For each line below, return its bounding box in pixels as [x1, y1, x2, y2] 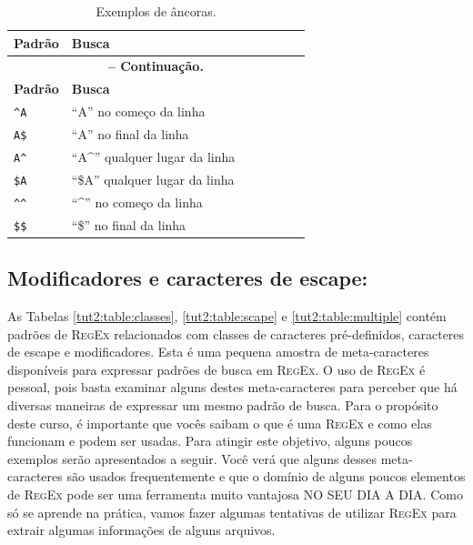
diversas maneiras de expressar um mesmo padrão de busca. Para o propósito [7, 395, 438, 414]
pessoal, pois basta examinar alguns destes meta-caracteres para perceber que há [7, 378, 458, 397]
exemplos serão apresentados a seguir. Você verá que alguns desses [7, 449, 377, 468]
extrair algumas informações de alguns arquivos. [7, 520, 276, 540]
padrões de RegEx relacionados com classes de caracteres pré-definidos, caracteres [7, 324, 465, 343]
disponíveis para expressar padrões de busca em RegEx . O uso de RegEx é [7, 359, 426, 378]
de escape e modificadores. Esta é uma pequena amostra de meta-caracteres [7, 342, 429, 361]
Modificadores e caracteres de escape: [7, 264, 368, 292]
